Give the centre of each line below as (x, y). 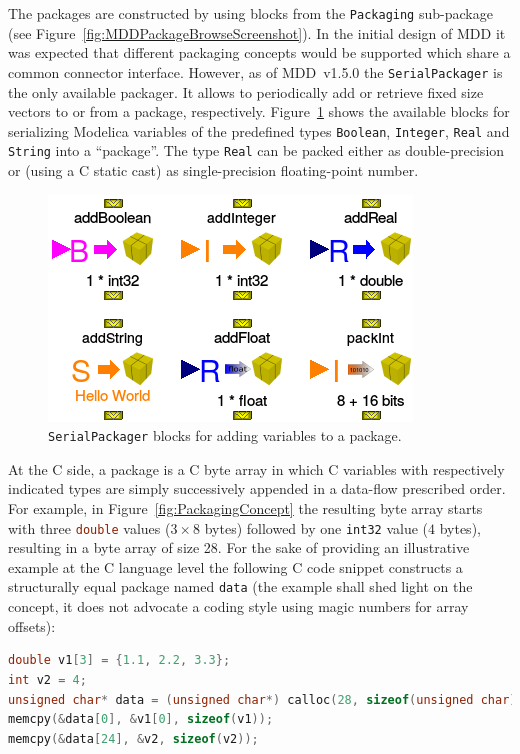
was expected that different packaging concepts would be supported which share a (259, 52)
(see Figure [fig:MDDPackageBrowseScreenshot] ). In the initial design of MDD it (257, 32)
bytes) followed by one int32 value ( (316, 527)
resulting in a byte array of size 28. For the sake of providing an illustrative (239, 547)
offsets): (32, 625)
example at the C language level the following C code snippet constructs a (235, 566)
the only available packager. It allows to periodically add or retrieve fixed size (246, 91)
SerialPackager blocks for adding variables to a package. (225, 435)
